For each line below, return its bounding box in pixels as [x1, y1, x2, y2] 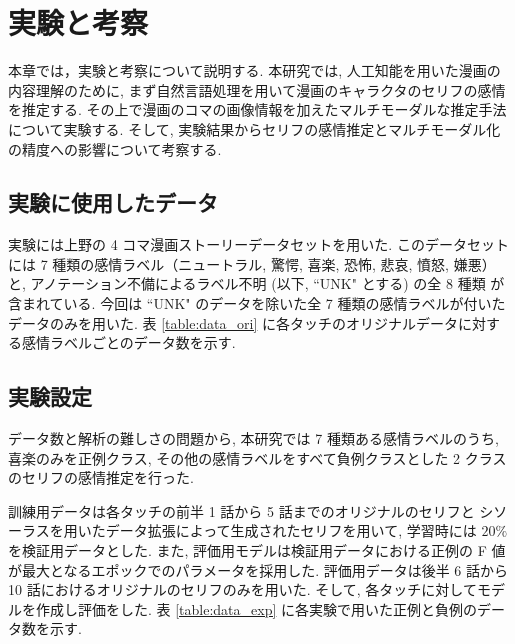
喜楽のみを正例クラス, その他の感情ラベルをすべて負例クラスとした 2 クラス [8, 447, 507, 468]
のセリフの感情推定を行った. [8, 467, 194, 488]
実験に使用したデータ [8, 187, 218, 218]
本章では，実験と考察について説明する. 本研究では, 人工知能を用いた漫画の [8, 60, 501, 81]
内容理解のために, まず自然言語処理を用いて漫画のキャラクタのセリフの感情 [8, 79, 506, 100]
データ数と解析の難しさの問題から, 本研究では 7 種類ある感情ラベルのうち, [8, 428, 499, 449]
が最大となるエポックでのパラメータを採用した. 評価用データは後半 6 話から [8, 559, 509, 580]
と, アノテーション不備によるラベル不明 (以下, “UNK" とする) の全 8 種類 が [8, 273, 505, 294]
